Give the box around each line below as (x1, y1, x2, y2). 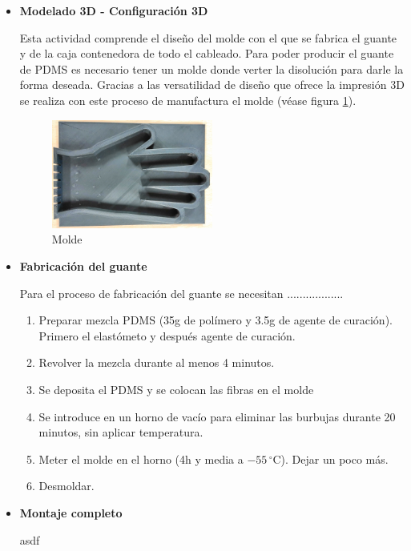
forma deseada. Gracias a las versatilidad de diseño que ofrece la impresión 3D (19, 76, 405, 93)
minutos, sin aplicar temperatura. (38, 424, 203, 440)
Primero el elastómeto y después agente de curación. (38, 327, 296, 344)
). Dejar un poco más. (280, 450, 389, 467)
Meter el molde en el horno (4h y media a (38, 450, 244, 467)
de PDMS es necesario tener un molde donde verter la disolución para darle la (19, 60, 404, 77)
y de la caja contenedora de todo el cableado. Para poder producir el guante (19, 45, 394, 62)
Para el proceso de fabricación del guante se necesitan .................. (19, 284, 344, 301)
